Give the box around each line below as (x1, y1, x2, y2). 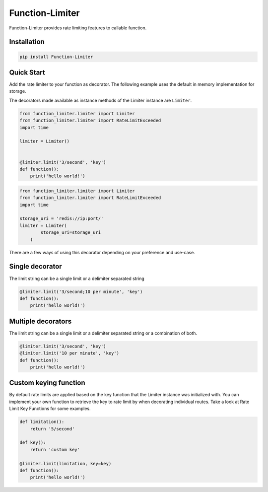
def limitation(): (19, 419, 65, 424)
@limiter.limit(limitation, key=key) (19, 461, 112, 466)
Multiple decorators (9, 317, 72, 325)
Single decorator (9, 262, 62, 271)
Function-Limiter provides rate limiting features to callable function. (9, 25, 147, 31)
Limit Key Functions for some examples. (9, 406, 91, 412)
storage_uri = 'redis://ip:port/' (19, 216, 104, 221)
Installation (9, 38, 45, 46)
